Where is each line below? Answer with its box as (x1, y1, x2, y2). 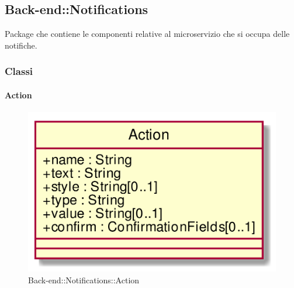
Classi (5, 64, 33, 78)
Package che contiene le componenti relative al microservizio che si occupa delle (5, 28, 290, 40)
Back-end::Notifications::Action (28, 274, 140, 286)
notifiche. (5, 39, 37, 51)
